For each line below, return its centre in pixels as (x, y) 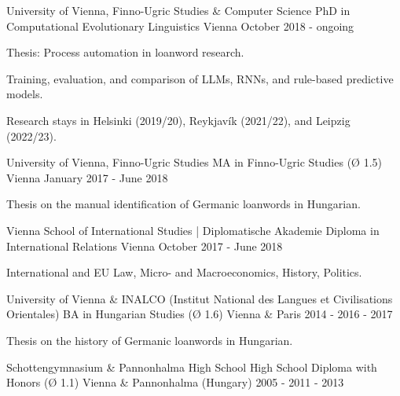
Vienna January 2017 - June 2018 (87, 177)
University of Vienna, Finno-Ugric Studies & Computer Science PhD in (178, 10)
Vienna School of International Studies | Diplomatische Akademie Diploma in (193, 230)
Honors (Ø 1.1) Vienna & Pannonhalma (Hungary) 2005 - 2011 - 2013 (175, 382)
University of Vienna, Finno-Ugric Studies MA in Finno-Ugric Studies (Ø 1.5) (194, 162)
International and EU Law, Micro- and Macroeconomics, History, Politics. (184, 272)
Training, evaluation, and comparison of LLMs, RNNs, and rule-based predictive (200, 78)
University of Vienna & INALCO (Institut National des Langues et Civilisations (200, 298)
